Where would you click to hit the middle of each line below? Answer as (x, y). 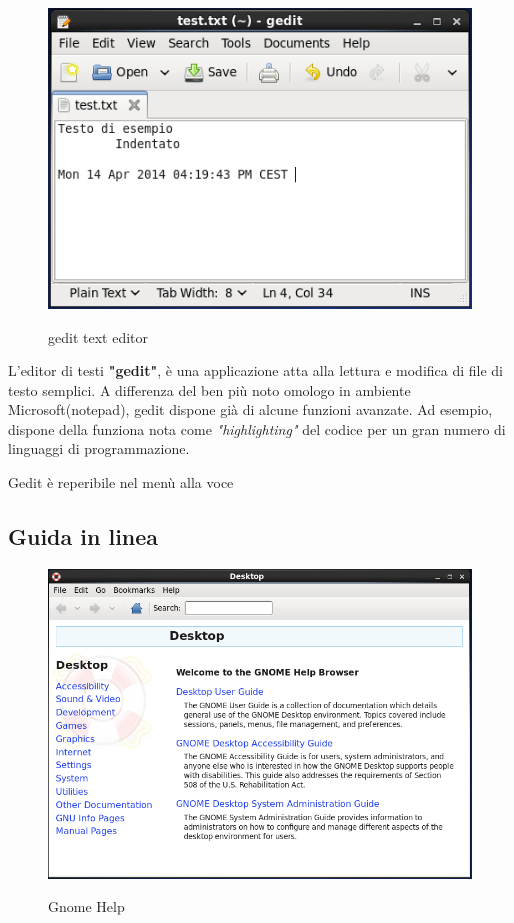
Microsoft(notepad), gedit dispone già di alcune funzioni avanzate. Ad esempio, (250, 409)
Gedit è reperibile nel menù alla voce (121, 482)
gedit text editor (98, 336)
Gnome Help (86, 906)
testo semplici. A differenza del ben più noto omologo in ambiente (209, 389)
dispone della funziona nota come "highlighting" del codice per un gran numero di (257, 428)
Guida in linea (83, 536)
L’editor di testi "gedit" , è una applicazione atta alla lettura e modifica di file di (256, 370)
